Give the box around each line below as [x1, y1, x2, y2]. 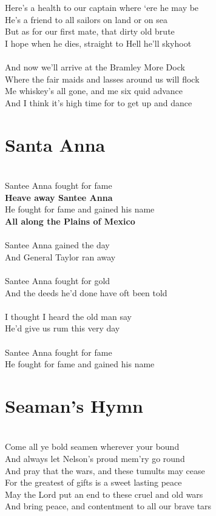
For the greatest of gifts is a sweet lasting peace [5, 476, 182, 489]
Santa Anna [5, 132, 106, 157]
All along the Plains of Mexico [5, 215, 135, 228]
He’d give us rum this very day [5, 322, 120, 334]
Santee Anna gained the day [5, 239, 110, 251]
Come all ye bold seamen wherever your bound [5, 440, 180, 453]
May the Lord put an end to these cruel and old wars [5, 487, 203, 500]
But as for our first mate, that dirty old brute [5, 25, 175, 38]
